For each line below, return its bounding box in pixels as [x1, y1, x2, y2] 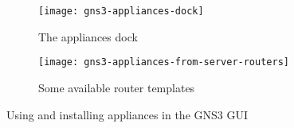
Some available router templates [38, 79, 195, 95]
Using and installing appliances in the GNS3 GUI [6, 106, 249, 122]
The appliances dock [38, 28, 138, 45]
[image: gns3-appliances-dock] [38, 6, 204, 17]
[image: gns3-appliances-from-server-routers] [38, 56, 289, 68]
